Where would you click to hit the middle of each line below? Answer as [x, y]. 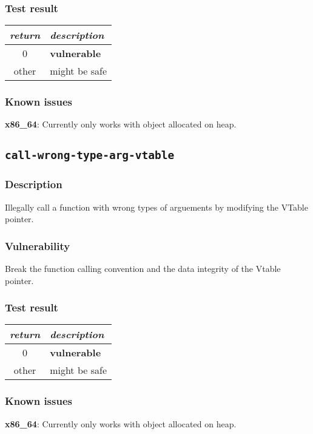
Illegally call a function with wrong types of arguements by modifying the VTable [156, 207]
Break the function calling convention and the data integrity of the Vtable [143, 269]
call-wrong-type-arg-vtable [90, 155]
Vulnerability [38, 246]
